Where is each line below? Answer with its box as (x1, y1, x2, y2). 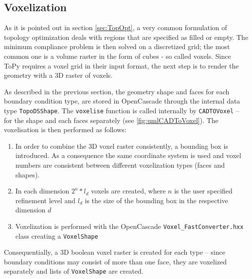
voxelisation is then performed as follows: (4, 124, 126, 135)
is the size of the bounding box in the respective (85, 195, 228, 205)
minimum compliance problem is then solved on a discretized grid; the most (4, 41, 230, 52)
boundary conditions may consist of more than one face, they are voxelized (4, 256, 227, 266)
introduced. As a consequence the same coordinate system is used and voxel (15, 150, 241, 160)
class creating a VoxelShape (15, 230, 98, 241)
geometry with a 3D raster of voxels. (4, 70, 113, 80)
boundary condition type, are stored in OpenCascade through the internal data (4, 96, 240, 106)
